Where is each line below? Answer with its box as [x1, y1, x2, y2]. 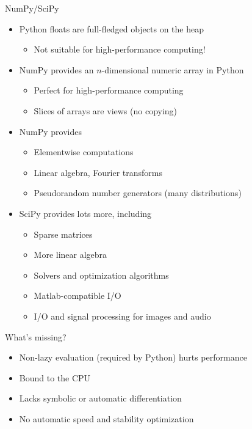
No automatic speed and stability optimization [19, 412, 194, 425]
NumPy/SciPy [5, 2, 59, 14]
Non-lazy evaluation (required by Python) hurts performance [19, 351, 247, 364]
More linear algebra [34, 248, 107, 261]
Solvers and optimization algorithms [34, 268, 169, 281]
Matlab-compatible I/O [34, 289, 121, 302]
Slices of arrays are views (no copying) [34, 104, 178, 117]
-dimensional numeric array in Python [101, 63, 244, 76]
